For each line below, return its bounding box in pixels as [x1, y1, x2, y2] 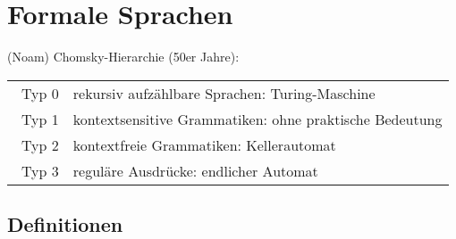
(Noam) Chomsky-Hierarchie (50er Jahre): [7, 47, 240, 66]
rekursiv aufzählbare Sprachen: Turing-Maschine [72, 82, 376, 103]
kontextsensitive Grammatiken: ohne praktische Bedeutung [72, 108, 443, 129]
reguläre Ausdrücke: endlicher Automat [72, 160, 318, 181]
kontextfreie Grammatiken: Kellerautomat [72, 134, 336, 155]
